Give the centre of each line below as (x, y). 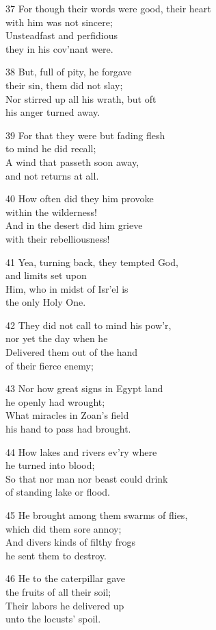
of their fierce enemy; (50, 365)
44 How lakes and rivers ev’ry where (81, 451)
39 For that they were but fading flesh (85, 135)
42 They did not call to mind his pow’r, (89, 325)
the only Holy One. (46, 302)
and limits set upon (46, 275)
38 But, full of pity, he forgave (69, 72)
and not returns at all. (52, 175)
